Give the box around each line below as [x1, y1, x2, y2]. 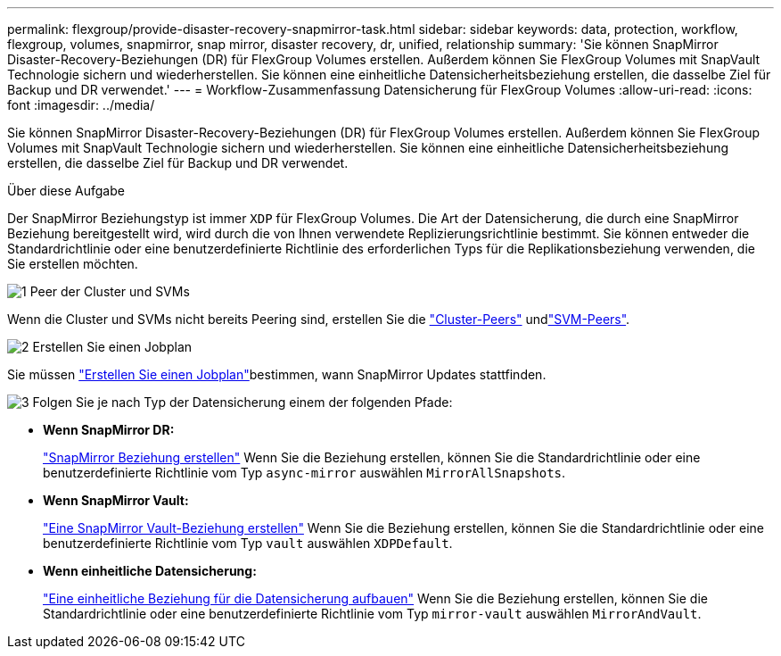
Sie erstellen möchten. [7, 256, 138, 271]
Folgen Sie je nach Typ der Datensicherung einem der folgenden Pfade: [32, 394, 453, 410]
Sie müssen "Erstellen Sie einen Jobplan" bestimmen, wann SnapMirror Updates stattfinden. [7, 367, 547, 382]
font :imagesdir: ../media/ [7, 97, 155, 112]
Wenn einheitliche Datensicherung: [43, 563, 257, 578]
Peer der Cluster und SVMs [29, 284, 190, 299]
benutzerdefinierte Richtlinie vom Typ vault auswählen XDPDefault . [43, 536, 453, 551]
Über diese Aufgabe [7, 183, 125, 198]
